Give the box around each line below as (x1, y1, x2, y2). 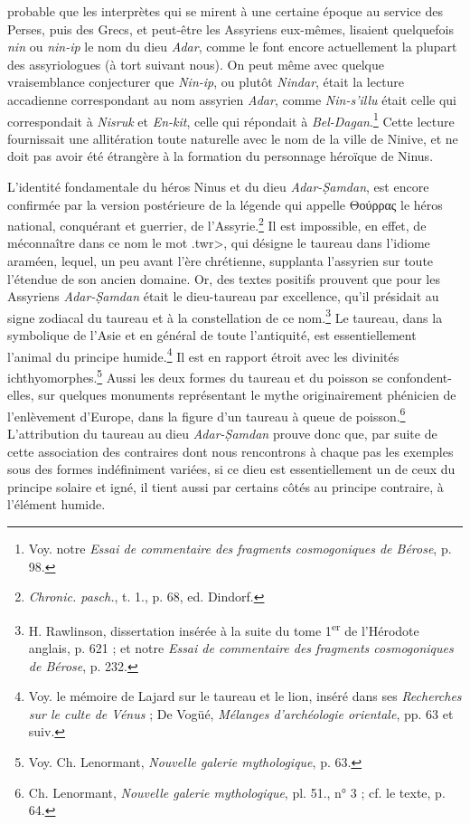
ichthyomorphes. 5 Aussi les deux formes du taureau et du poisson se (7, 365, 383, 386)
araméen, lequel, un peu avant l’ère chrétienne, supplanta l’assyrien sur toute (7, 251, 434, 270)
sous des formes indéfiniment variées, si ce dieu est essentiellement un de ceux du (7, 459, 456, 478)
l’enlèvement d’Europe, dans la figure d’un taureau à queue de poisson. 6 (7, 403, 406, 425)
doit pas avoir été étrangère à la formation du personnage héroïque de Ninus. (7, 147, 434, 166)
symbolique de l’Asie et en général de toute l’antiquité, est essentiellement (7, 326, 417, 345)
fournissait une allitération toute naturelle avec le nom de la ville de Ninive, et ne (7, 128, 458, 147)
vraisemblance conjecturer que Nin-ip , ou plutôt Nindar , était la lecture (7, 72, 405, 91)
